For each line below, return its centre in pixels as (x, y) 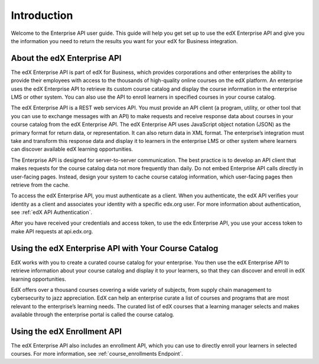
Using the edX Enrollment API (66, 331)
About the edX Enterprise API (66, 58)
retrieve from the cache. (40, 185)
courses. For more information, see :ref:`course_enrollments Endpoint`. (97, 354)
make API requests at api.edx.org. (52, 231)
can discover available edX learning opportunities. (72, 149)
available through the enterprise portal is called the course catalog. (92, 315)
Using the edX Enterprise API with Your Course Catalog (115, 248)
